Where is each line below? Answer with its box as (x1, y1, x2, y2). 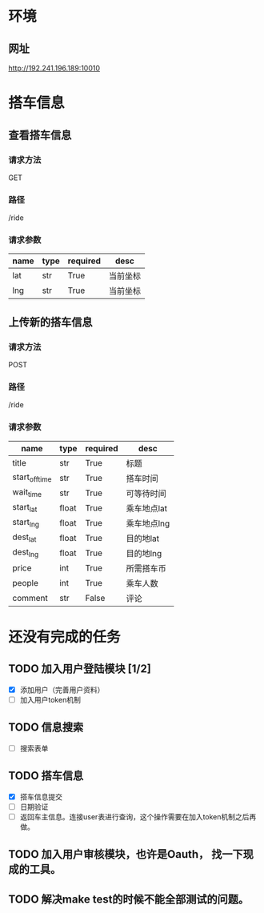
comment (12, 592, 48, 603)
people (12, 577, 38, 588)
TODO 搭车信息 (8, 769, 84, 783)
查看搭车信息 (8, 128, 72, 142)
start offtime (12, 471, 52, 484)
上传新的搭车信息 (8, 315, 93, 329)
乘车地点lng (126, 518, 170, 529)
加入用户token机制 (19, 695, 82, 704)
